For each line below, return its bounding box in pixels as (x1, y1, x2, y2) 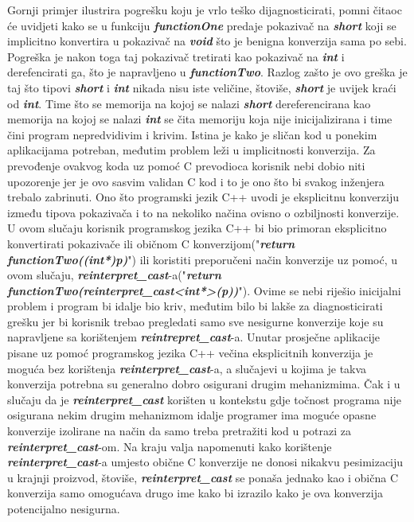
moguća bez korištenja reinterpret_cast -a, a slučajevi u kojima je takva (7, 360, 367, 376)
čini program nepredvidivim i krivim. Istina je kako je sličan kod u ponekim (7, 126, 377, 142)
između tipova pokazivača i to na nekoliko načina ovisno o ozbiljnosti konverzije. (7, 204, 400, 220)
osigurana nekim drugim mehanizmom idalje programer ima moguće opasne (7, 407, 377, 423)
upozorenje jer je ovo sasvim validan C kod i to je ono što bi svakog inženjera (7, 173, 385, 189)
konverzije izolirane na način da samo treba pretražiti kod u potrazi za (7, 423, 351, 439)
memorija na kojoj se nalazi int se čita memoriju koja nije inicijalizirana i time (7, 111, 393, 127)
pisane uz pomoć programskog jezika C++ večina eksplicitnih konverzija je (7, 345, 373, 361)
